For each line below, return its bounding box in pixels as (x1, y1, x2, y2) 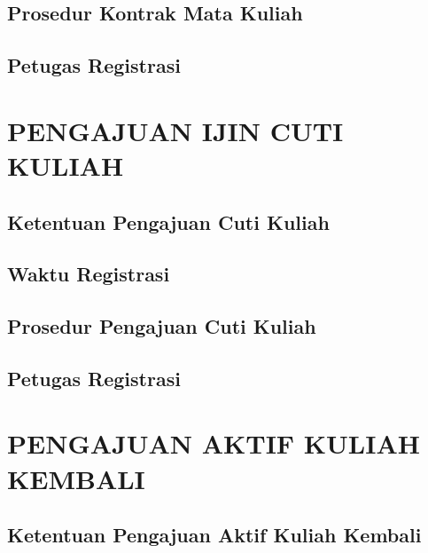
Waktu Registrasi (7, 260, 170, 288)
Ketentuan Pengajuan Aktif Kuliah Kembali (7, 521, 422, 549)
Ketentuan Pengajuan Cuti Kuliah (7, 208, 330, 235)
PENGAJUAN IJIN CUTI (7, 112, 344, 148)
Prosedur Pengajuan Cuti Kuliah (7, 312, 316, 340)
